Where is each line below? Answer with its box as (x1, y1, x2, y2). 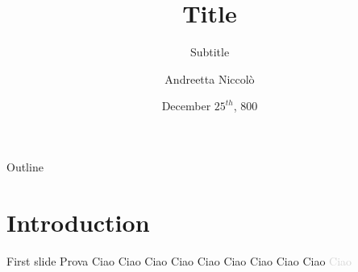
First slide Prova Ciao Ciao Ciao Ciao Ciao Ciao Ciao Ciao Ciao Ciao (6, 252, 352, 269)
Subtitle (189, 43, 230, 60)
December (161, 97, 211, 114)
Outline (6, 158, 44, 175)
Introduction (6, 205, 150, 238)
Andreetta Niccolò (164, 70, 255, 87)
